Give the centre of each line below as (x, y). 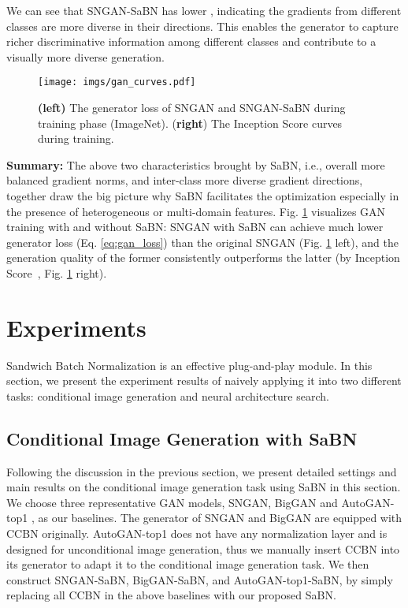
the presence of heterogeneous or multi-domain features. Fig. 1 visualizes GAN (196, 211)
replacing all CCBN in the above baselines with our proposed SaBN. (171, 595)
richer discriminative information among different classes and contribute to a (191, 41)
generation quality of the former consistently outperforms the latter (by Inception (203, 257)
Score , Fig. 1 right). (57, 272)
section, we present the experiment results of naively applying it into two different (204, 380)
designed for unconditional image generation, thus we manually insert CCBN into (203, 548)
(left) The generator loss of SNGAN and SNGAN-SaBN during (192, 108)
